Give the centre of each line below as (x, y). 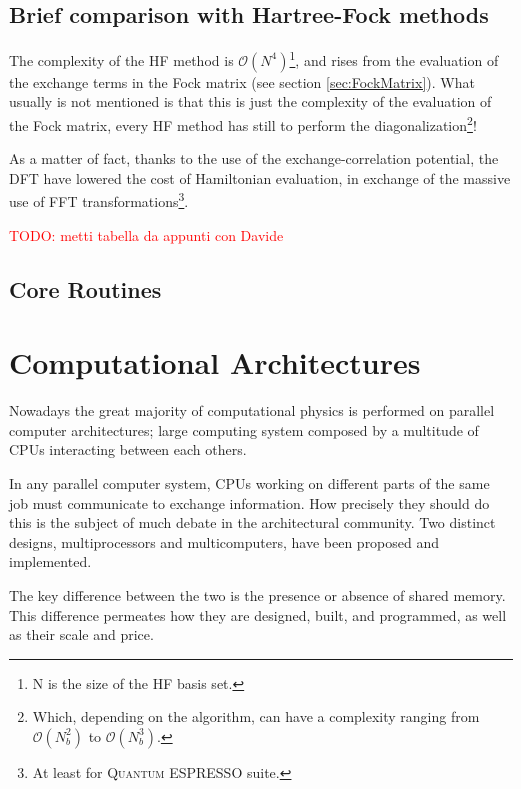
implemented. (50, 561)
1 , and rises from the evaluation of (394, 58)
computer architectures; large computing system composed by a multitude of (244, 429)
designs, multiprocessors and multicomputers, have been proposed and (224, 541)
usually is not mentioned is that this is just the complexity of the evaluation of (250, 101)
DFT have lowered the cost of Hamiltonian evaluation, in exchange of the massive (260, 177)
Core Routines (85, 288)
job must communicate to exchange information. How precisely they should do (249, 502)
